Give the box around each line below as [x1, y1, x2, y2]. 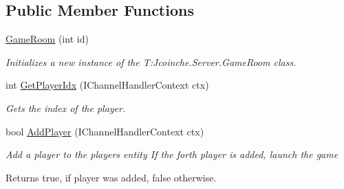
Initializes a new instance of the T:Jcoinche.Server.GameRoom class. [6, 54, 297, 69]
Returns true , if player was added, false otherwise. [6, 170, 217, 184]
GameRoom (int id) [6, 32, 89, 46]
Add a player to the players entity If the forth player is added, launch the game [6, 147, 338, 162]
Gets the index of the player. [6, 100, 126, 115]
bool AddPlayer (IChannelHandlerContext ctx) [6, 124, 204, 138]
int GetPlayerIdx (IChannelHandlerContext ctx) [6, 78, 209, 92]
